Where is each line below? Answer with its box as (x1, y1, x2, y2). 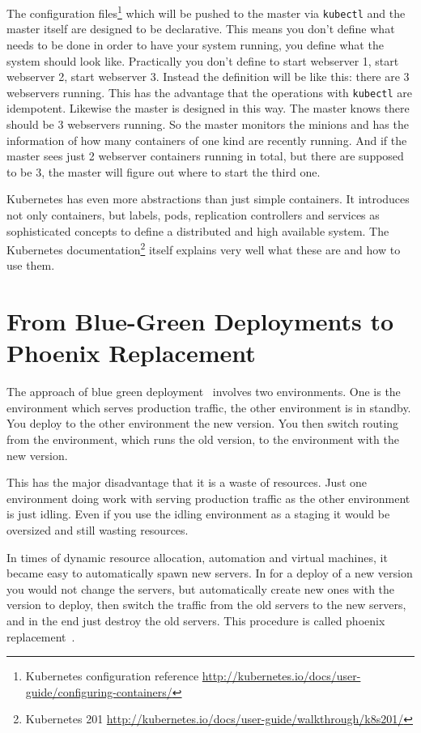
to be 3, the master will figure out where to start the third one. (6, 163, 321, 180)
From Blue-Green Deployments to (6, 305, 394, 338)
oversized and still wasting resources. (6, 522, 189, 538)
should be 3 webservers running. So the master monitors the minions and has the (6, 115, 409, 132)
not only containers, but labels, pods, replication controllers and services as (6, 206, 380, 223)
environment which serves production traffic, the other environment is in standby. (6, 398, 411, 416)
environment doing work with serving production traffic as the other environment (6, 489, 410, 506)
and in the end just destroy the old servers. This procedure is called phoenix (6, 612, 385, 629)
